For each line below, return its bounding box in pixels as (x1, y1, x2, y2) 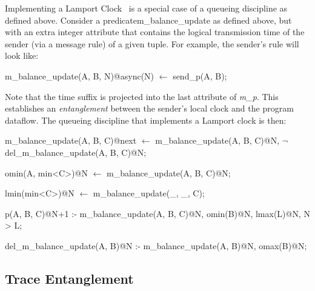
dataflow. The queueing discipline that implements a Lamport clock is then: (5, 113, 287, 126)
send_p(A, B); (173, 69, 227, 82)
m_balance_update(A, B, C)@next (5, 134, 137, 147)
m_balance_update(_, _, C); (93, 187, 205, 199)
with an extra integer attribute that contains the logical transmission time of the (5, 25, 305, 38)
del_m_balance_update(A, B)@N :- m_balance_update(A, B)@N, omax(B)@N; (5, 239, 307, 252)
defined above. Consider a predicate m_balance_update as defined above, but (5, 13, 292, 26)
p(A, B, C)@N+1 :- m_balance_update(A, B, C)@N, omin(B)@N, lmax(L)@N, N (5, 207, 311, 219)
